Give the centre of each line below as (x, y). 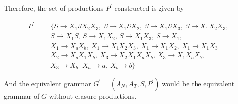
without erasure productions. (93, 95)
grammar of (22, 95)
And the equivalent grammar (48, 83)
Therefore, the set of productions (54, 8)
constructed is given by (149, 8)
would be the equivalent (198, 83)
